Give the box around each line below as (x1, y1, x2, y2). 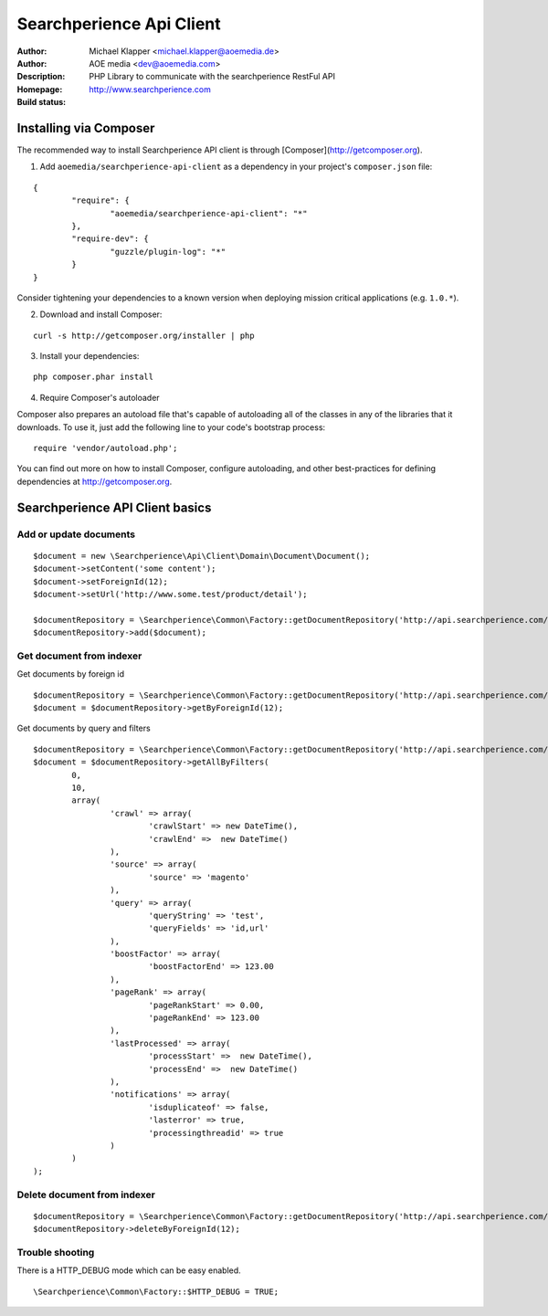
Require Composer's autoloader (39, 392, 160, 403)
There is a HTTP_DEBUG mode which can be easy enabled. (16, 1265, 241, 1276)
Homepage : (16, 83, 63, 95)
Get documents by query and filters (16, 722, 151, 734)
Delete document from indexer (16, 1188, 155, 1201)
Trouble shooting (16, 1246, 95, 1258)
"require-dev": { (71, 234, 150, 244)
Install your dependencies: (39, 351, 140, 362)
